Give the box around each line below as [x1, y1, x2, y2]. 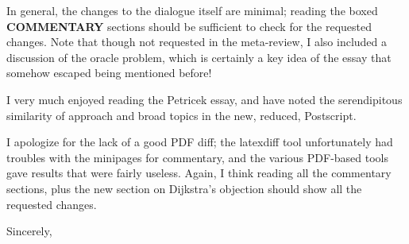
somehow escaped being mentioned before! [6, 64, 212, 81]
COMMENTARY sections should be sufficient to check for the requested [6, 17, 372, 34]
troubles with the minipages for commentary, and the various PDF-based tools [6, 149, 389, 165]
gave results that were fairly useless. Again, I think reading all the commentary [6, 165, 392, 181]
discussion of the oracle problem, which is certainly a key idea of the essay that [6, 48, 392, 65]
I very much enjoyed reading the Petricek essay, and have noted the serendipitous [6, 91, 403, 107]
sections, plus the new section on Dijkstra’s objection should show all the [6, 180, 362, 196]
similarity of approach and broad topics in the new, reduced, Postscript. [6, 107, 357, 123]
